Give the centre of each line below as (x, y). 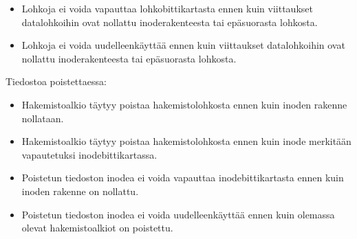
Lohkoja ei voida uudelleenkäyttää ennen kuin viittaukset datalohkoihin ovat (183, 45)
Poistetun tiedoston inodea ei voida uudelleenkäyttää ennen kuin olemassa (178, 214)
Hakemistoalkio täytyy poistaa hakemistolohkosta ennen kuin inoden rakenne (184, 104)
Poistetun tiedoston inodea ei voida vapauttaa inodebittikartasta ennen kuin (183, 178)
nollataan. (43, 118)
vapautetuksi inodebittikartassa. (89, 154)
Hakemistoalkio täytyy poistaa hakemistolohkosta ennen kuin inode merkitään (186, 141)
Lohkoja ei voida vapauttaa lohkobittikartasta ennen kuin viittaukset (167, 8)
